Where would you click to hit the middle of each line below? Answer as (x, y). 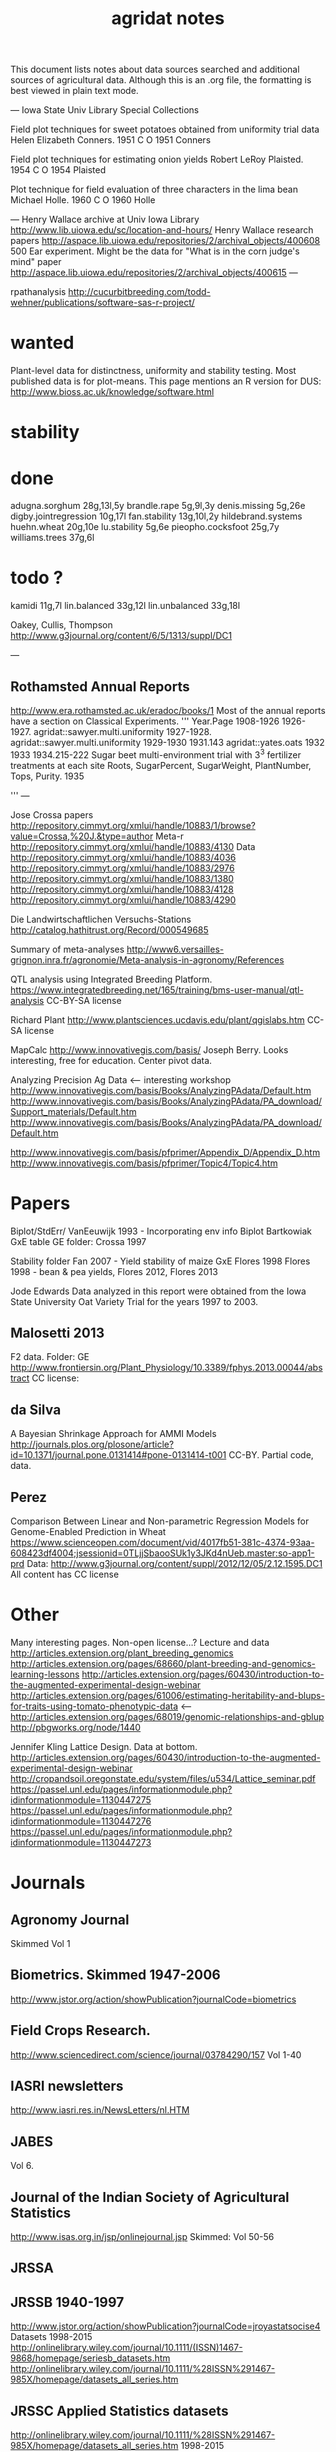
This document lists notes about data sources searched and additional (155, 69)
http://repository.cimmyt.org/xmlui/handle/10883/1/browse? (133, 825)
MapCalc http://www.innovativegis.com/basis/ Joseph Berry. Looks (149, 1049)
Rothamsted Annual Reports (100, 686)
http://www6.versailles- (175, 949)
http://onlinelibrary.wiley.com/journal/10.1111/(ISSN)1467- (126, 2348)
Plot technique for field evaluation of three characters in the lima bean (154, 189)
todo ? (37, 578)
